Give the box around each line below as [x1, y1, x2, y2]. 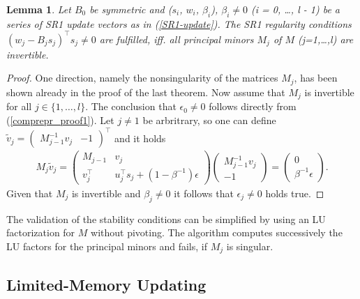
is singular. [226, 238, 273, 253]
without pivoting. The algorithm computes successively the [91, 225, 343, 240]
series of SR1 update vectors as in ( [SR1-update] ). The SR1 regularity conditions [6, 16, 352, 31]
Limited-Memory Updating [6, 273, 207, 295]
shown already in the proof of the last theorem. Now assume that [6, 84, 285, 99]
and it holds [114, 130, 166, 145]
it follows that [174, 185, 234, 200]
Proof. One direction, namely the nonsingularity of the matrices [6, 70, 278, 85]
